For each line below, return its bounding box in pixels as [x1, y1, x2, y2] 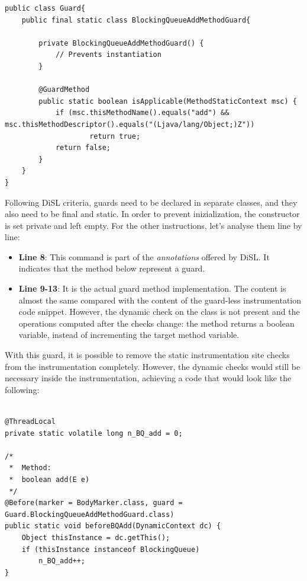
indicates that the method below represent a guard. [18, 262, 205, 274]
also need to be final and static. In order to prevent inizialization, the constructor [5, 207, 300, 220]
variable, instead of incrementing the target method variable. [18, 328, 240, 341]
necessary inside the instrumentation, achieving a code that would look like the [5, 372, 292, 384]
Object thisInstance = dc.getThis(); [21, 533, 170, 542]
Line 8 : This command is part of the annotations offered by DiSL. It [18, 250, 270, 263]
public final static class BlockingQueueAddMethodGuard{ [21, 15, 251, 24]
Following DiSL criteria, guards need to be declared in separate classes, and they [5, 196, 298, 208]
